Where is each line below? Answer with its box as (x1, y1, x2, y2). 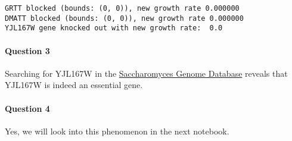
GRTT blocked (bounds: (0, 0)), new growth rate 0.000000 (5, 4, 240, 12)
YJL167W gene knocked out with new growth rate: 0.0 (5, 24, 223, 33)
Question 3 (5, 44, 50, 57)
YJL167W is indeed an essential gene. (5, 79, 143, 91)
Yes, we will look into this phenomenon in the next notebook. (5, 124, 229, 137)
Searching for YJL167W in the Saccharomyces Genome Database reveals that (5, 67, 288, 79)
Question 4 (5, 102, 50, 114)
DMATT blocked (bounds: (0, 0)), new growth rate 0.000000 (5, 14, 244, 23)
